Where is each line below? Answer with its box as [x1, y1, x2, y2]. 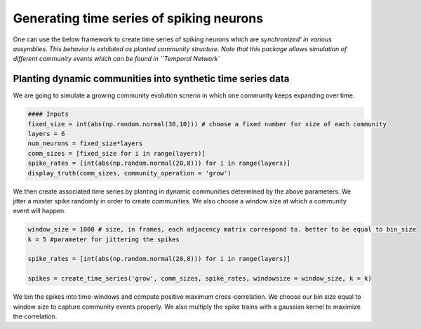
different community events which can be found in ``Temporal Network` [13, 55, 220, 63]
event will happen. [13, 207, 66, 215]
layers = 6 [27, 130, 65, 137]
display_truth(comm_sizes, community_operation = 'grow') [27, 169, 232, 177]
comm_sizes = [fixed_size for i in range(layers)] [27, 149, 206, 157]
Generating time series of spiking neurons [13, 11, 263, 26]
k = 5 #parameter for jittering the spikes [27, 235, 180, 243]
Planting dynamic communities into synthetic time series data [13, 73, 290, 85]
